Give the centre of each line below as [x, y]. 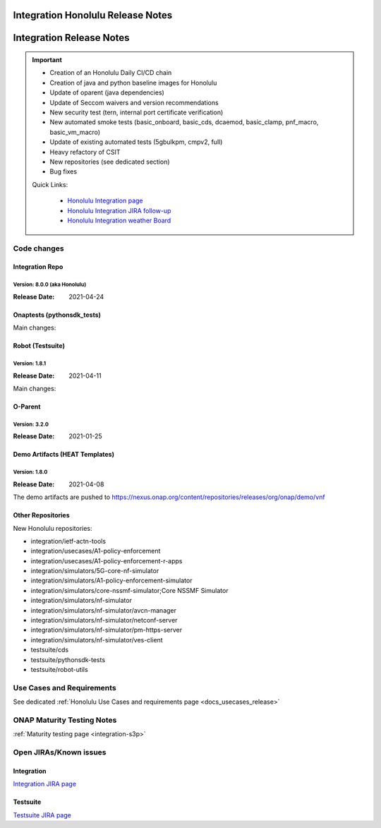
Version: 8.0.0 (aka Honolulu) [50, 285]
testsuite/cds [50, 650]
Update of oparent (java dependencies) [107, 92]
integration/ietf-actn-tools [68, 541]
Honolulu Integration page [105, 200]
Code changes [38, 248]
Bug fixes [64, 172]
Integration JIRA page [45, 784]
